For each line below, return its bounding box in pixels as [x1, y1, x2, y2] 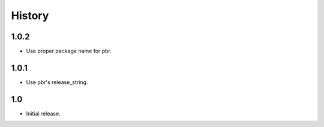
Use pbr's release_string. [26, 78, 88, 86]
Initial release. [26, 110, 61, 117]
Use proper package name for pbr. [26, 48, 112, 55]
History [11, 9, 49, 22]
